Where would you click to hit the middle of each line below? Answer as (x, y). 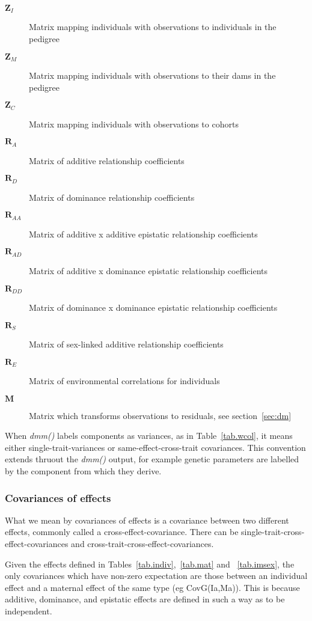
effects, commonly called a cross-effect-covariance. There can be (122, 532)
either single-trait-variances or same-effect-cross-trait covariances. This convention (155, 447)
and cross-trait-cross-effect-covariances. (142, 544)
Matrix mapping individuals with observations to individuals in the (153, 27)
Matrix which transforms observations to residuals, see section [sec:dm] (160, 415)
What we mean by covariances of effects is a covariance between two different (147, 520)
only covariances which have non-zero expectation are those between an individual (156, 576)
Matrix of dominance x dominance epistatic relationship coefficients (153, 307)
